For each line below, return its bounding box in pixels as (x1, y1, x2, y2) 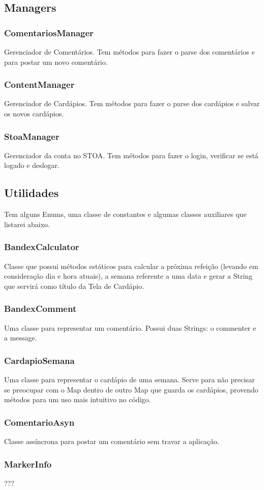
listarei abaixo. (4, 218, 50, 229)
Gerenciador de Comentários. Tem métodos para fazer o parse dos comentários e (4, 46, 255, 57)
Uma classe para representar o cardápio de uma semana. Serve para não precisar (4, 374, 255, 385)
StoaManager (4, 130, 60, 142)
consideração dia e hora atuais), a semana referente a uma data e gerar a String (4, 271, 253, 281)
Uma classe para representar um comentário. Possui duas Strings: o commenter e (4, 322, 256, 333)
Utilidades (4, 185, 59, 201)
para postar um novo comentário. (4, 56, 108, 67)
